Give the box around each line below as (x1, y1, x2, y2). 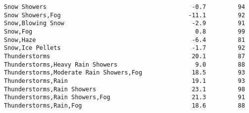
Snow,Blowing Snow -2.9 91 (4, 20, 245, 27)
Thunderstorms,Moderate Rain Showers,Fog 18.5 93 (4, 69, 245, 76)
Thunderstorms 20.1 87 (4, 52, 245, 60)
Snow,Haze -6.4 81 (4, 36, 245, 43)
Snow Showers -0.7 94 (4, 3, 245, 10)
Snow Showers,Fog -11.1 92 (4, 11, 245, 19)
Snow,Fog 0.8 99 (4, 28, 245, 35)
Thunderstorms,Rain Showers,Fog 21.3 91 (4, 94, 245, 101)
